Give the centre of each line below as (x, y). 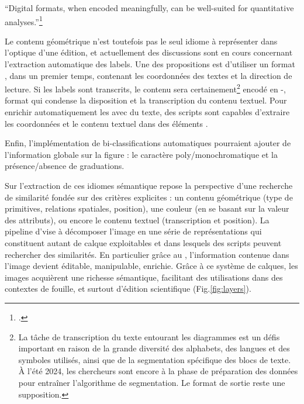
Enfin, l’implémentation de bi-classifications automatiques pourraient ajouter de (148, 143)
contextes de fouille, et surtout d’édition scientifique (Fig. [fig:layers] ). (128, 289)
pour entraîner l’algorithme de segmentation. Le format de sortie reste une (152, 382)
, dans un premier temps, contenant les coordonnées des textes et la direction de (148, 75)
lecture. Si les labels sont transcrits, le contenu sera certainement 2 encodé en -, (145, 88)
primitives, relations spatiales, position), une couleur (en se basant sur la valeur (147, 208)
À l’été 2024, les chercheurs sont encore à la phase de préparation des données (158, 371)
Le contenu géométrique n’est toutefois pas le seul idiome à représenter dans (141, 41)
